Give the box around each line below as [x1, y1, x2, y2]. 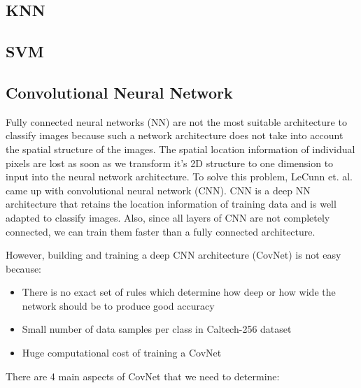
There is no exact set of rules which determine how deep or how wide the [22, 285, 336, 299]
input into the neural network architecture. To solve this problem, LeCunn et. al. [6, 169, 353, 184]
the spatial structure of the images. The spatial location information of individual [6, 141, 355, 156]
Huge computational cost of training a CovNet [22, 345, 222, 360]
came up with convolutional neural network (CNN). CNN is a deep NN [6, 182, 311, 197]
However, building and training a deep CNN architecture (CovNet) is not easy [6, 247, 341, 262]
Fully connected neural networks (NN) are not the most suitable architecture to [6, 114, 347, 129]
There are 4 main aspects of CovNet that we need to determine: [6, 368, 280, 383]
